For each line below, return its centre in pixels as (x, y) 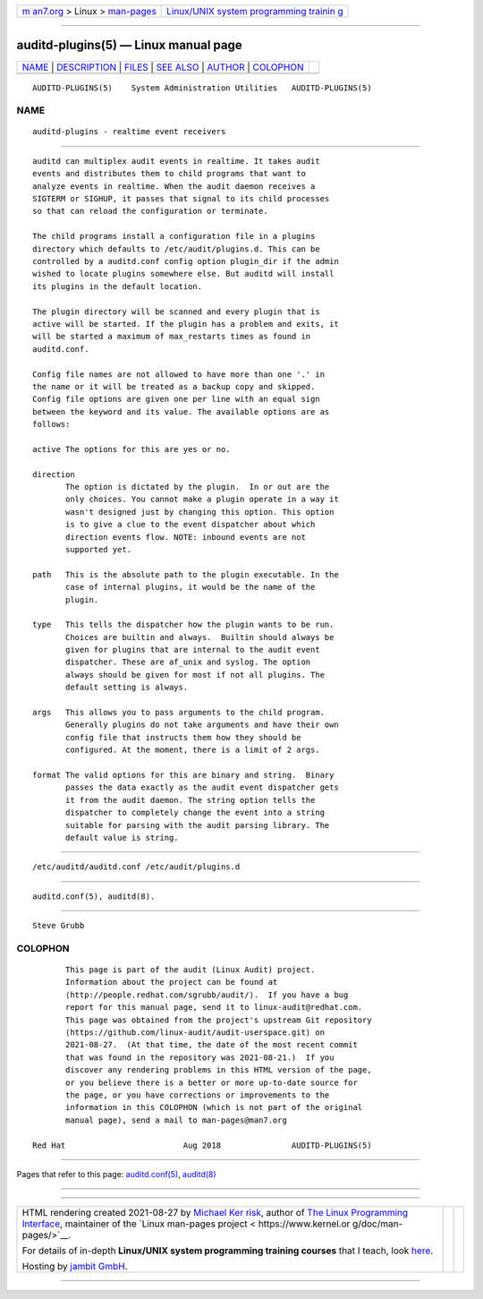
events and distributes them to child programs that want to (169, 174)
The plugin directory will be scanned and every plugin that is (177, 312)
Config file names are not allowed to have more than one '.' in (179, 374)
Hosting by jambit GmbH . (75, 1267)
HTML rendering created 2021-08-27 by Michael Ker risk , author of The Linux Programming (215, 1213)
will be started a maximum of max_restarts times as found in (172, 337)
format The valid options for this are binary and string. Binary (183, 775)
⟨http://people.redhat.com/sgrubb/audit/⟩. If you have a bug (207, 995)
